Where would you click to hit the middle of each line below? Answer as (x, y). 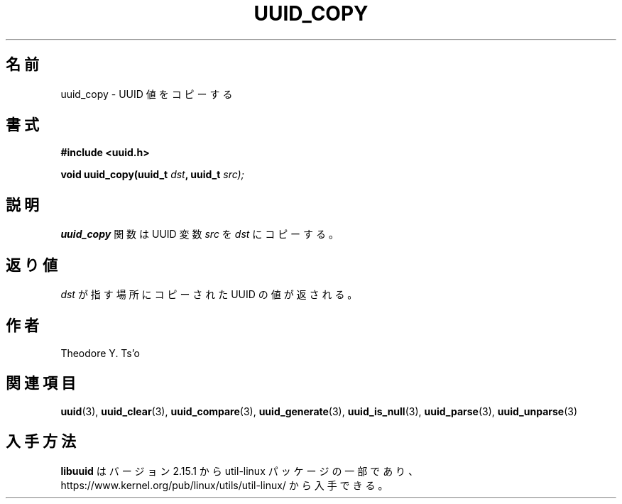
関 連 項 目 (41, 383)
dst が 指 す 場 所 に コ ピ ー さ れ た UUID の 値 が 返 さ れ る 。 (209, 295)
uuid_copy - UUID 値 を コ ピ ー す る (147, 94)
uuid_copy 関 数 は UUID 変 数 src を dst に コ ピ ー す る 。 (200, 234)
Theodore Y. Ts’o (100, 353)
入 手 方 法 (41, 442)
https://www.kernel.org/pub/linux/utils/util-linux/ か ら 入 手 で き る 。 (224, 485)
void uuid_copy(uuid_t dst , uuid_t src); (152, 175)
